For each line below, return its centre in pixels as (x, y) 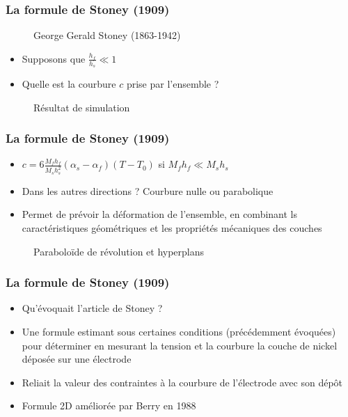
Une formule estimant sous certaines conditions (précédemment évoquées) (179, 331)
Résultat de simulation (82, 107)
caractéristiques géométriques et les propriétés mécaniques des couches (172, 227)
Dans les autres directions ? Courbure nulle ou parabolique (148, 190)
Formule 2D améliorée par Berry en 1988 (109, 406)
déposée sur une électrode (77, 359)
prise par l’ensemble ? (173, 84)
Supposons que (54, 58)
